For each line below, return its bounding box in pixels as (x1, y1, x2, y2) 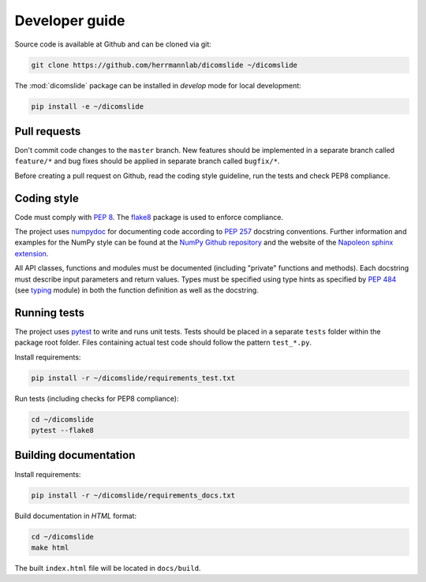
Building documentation (14, 449, 136, 462)
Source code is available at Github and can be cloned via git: (14, 39, 212, 49)
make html (31, 543, 69, 552)
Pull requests (14, 125, 81, 138)
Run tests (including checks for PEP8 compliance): (14, 394, 179, 403)
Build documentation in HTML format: (14, 511, 137, 520)
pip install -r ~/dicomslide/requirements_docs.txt (31, 491, 236, 500)
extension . (14, 248, 49, 258)
